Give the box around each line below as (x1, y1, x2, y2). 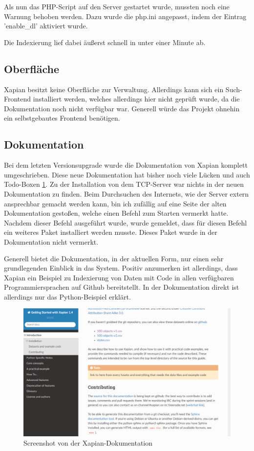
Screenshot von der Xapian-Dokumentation (23, 438, 153, 448)
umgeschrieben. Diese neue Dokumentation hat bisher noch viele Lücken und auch (4, 169, 250, 179)
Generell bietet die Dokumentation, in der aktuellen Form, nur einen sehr (4, 253, 224, 263)
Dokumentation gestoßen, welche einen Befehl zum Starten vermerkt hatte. (4, 208, 229, 218)
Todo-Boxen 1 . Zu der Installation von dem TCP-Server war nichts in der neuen (4, 179, 244, 189)
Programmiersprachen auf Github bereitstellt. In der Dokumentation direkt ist (4, 282, 239, 292)
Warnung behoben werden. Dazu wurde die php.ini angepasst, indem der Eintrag (4, 11, 247, 21)
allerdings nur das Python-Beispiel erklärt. (4, 291, 131, 301)
